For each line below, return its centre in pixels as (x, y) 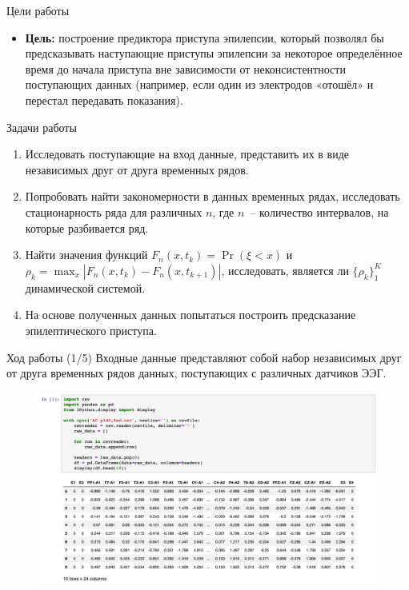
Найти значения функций (86, 255)
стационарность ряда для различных (114, 211)
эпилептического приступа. (91, 330)
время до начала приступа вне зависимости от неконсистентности (185, 68)
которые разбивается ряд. (87, 227)
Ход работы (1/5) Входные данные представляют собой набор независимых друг (204, 357)
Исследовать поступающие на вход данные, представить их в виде (187, 154)
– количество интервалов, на (319, 211)
